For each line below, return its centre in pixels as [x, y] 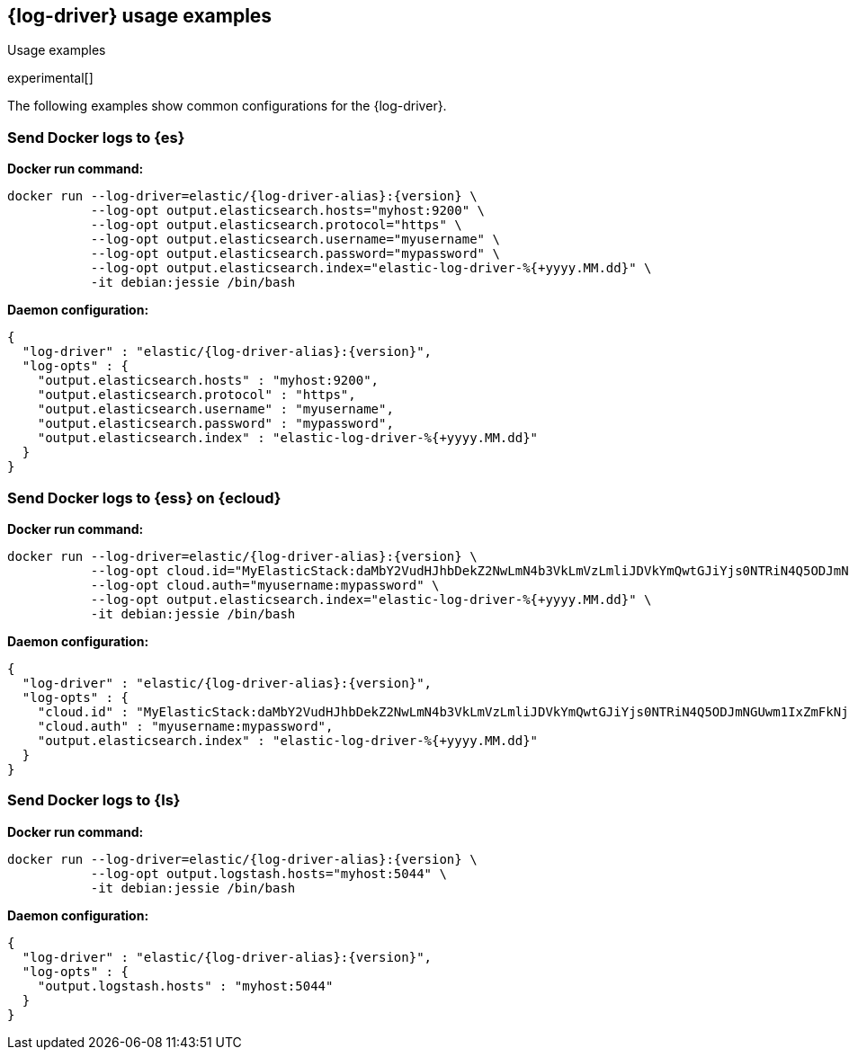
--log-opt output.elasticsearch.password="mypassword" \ [295, 254]
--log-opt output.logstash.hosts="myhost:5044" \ [268, 873]
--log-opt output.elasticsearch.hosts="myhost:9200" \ [288, 211]
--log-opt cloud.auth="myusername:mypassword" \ [265, 585]
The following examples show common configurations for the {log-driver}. [227, 106]
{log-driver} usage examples [140, 16]
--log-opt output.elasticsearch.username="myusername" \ [295, 240]
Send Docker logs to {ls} [94, 800]
